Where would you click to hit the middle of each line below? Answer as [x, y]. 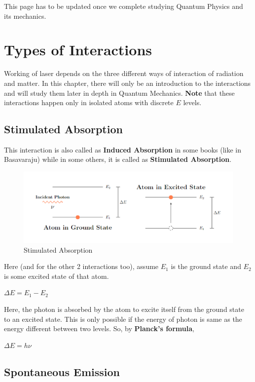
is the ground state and [206, 266]
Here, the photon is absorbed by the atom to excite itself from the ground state [124, 309]
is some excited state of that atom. [56, 276]
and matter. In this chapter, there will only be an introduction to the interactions [127, 83]
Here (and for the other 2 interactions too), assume [81, 266]
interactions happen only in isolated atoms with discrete [89, 102]
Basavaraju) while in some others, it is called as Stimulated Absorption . [118, 159]
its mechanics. [25, 16]
